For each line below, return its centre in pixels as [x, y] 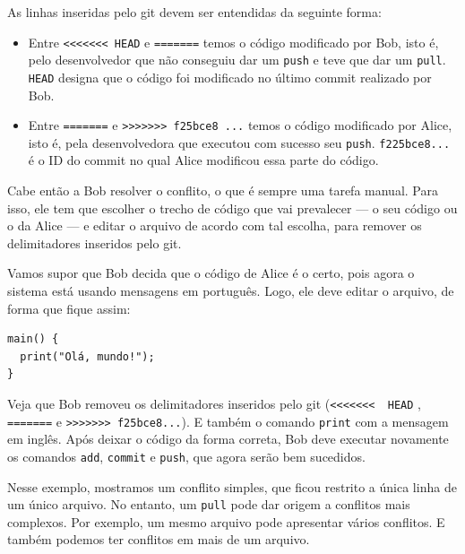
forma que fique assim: [69, 308]
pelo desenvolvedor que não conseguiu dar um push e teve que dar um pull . [237, 60]
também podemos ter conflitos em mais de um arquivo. [159, 539]
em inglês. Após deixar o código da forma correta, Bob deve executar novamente [228, 439]
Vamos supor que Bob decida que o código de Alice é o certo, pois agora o [211, 273]
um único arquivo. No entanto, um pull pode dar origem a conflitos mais [209, 504]
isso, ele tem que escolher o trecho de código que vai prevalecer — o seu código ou [232, 208]
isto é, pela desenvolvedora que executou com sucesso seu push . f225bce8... [239, 142]
